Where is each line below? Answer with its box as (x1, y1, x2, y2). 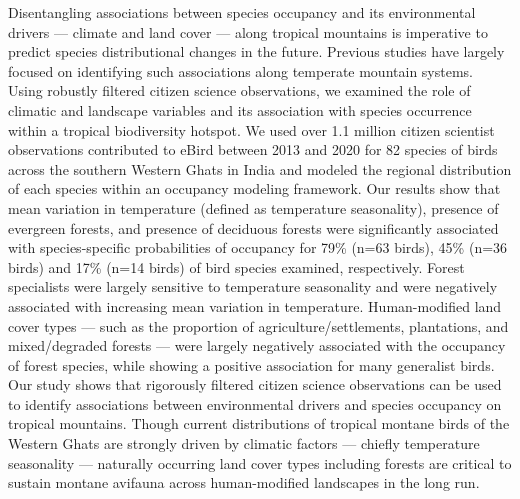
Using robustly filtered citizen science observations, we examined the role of (8, 80, 471, 101)
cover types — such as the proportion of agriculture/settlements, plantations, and (8, 315, 509, 336)
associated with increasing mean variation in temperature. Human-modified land (8, 295, 502, 316)
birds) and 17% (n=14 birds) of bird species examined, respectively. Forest (8, 256, 465, 277)
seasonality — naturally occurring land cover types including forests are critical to (8, 452, 512, 473)
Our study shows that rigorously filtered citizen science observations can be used (8, 374, 502, 395)
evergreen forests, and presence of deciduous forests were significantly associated (8, 217, 499, 238)
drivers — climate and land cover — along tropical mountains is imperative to (8, 21, 488, 42)
